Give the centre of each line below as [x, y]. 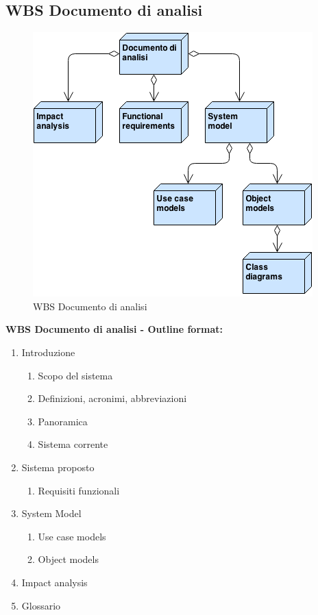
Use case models [72, 536]
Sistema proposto [58, 467]
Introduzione [48, 352]
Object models [68, 559]
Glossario [41, 605]
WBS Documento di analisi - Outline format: [114, 329]
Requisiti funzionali [79, 490]
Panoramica [63, 421]
